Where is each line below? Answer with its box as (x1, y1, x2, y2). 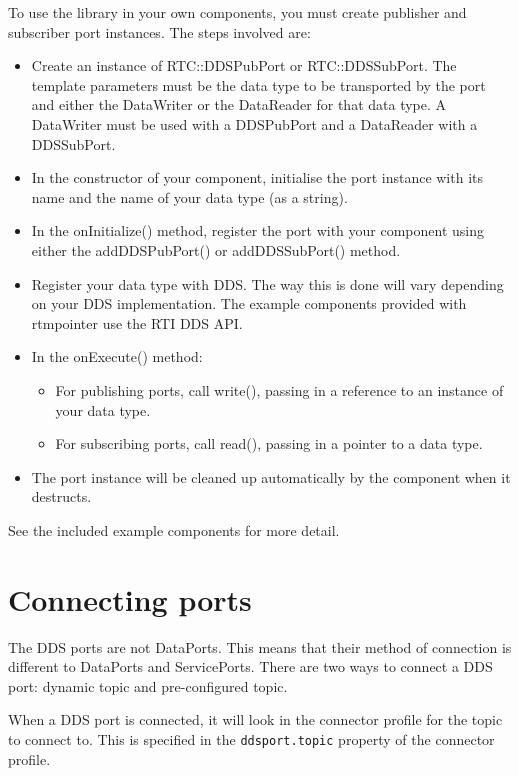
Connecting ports (8, 578, 252, 619)
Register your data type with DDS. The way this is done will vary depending (31, 273, 504, 294)
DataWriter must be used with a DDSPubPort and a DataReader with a (31, 113, 478, 134)
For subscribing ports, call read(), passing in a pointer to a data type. (55, 433, 483, 454)
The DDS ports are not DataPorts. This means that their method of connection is (8, 636, 512, 657)
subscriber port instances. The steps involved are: (8, 21, 311, 42)
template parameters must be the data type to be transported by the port (31, 74, 486, 95)
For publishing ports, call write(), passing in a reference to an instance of (55, 379, 504, 400)
